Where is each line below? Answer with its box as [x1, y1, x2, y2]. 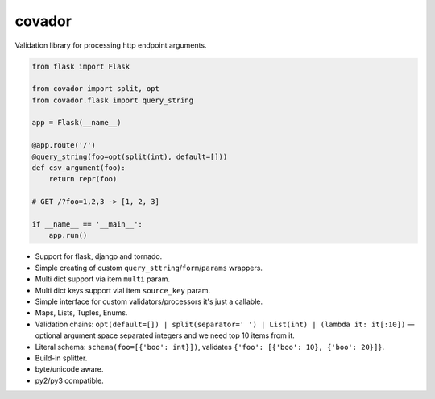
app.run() [48, 231, 88, 240]
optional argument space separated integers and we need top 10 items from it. [35, 330, 296, 340]
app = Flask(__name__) [31, 118, 122, 127]
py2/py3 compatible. [35, 376, 104, 385]
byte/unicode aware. [35, 364, 104, 374]
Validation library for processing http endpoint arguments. [14, 40, 207, 50]
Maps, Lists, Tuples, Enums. [35, 308, 128, 318]
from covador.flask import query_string [31, 95, 193, 105]
